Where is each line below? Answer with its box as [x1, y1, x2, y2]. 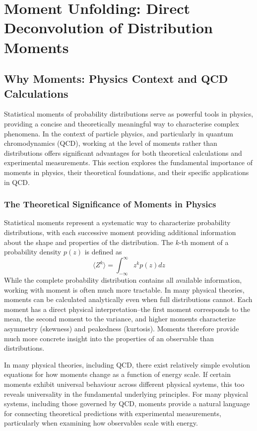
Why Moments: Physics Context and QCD [4, 71, 228, 86]
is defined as [84, 246, 122, 257]
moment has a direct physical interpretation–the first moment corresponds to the [4, 304, 251, 314]
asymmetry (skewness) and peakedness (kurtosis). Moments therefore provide [4, 323, 239, 333]
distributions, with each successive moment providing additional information [4, 227, 236, 237]
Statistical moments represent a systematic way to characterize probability [4, 217, 231, 228]
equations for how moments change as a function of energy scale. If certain [4, 369, 231, 379]
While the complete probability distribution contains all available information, [4, 274, 242, 285]
